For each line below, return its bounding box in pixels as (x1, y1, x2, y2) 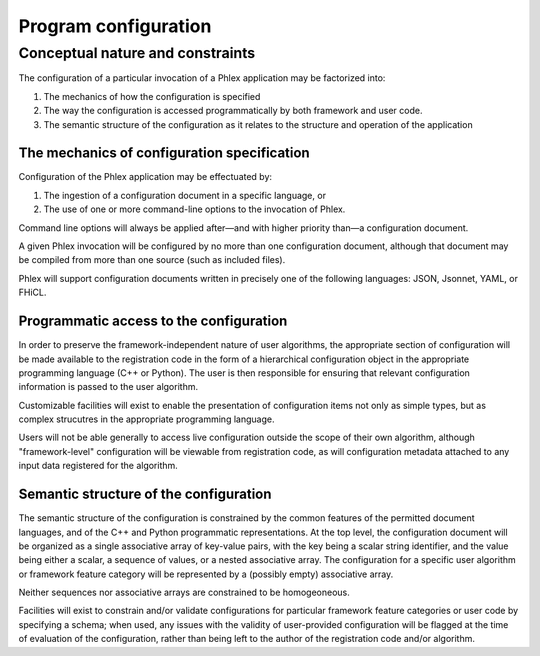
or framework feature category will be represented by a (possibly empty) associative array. (18, 568, 394, 580)
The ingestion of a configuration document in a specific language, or (43, 189, 327, 201)
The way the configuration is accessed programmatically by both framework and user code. (43, 105, 423, 117)
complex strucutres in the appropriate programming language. (18, 413, 275, 425)
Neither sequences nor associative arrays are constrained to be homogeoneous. (18, 586, 350, 599)
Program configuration (18, 15, 212, 37)
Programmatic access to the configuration (18, 313, 288, 330)
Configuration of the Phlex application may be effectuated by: (18, 171, 273, 183)
